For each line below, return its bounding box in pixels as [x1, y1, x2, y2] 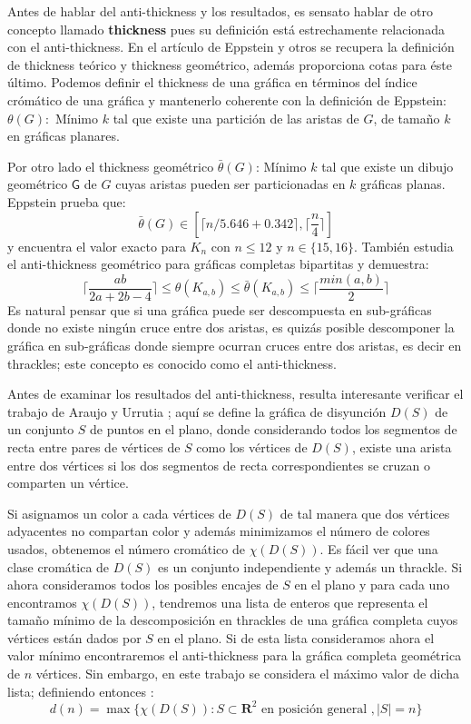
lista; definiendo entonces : [7, 681, 154, 700]
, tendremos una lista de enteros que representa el [152, 592, 428, 611]
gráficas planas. [360, 174, 446, 193]
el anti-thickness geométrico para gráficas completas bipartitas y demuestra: [7, 254, 429, 273]
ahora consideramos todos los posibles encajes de [7, 575, 279, 594]
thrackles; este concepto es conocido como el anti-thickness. [7, 353, 337, 372]
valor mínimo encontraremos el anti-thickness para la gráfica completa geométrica [7, 646, 462, 665]
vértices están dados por [7, 628, 142, 647]
